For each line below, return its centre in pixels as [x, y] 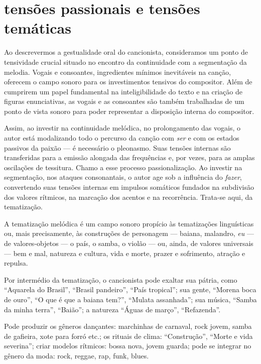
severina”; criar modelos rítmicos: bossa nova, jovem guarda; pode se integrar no [128, 346]
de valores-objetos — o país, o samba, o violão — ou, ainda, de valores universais [129, 243]
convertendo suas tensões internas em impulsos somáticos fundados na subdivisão [129, 187]
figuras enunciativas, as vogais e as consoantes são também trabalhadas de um [124, 101]
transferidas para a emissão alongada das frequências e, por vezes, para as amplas [129, 157]
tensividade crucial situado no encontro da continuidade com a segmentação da [125, 62]
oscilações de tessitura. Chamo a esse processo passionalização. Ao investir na [123, 167]
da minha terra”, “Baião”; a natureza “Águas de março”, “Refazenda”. [112, 309]
